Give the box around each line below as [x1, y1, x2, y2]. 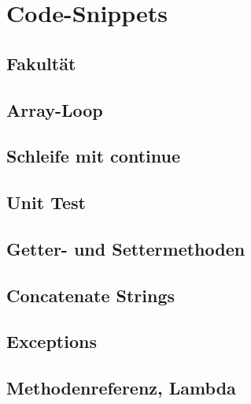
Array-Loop [6, 97, 103, 122]
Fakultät [6, 50, 76, 75]
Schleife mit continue [6, 144, 180, 168]
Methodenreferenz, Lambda [6, 376, 236, 400]
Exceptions [6, 329, 97, 353]
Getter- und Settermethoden [6, 236, 245, 260]
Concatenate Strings [6, 282, 175, 307]
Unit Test [6, 190, 86, 215]
